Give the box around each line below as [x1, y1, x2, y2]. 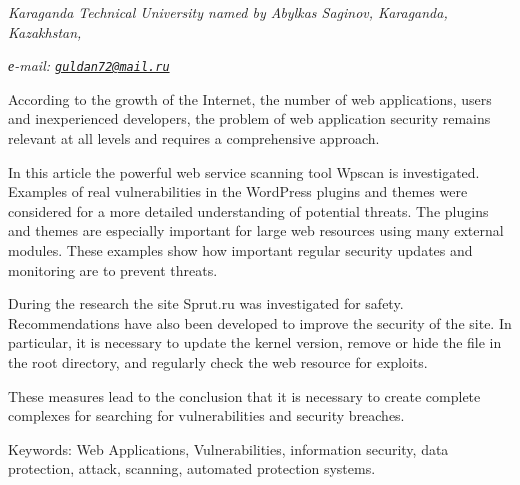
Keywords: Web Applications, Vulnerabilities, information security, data [8, 438, 449, 459]
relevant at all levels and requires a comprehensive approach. [8, 128, 380, 149]
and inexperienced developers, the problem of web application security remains [8, 108, 491, 129]
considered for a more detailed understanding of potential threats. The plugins [8, 200, 489, 221]
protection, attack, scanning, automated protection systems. [8, 458, 376, 479]
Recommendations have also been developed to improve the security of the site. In [8, 312, 512, 333]
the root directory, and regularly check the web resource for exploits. [8, 351, 428, 372]
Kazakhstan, [8, 21, 82, 42]
